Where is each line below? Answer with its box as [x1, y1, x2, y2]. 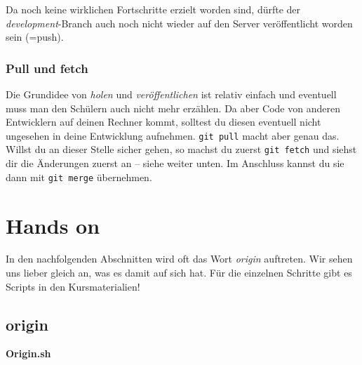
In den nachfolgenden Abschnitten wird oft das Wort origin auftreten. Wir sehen [6, 251, 353, 266]
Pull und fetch [6, 59, 88, 77]
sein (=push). [6, 29, 64, 44]
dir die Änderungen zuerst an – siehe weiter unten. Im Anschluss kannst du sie [6, 156, 344, 171]
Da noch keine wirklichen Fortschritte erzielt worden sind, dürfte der [6, 2, 301, 16]
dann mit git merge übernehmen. [6, 169, 152, 184]
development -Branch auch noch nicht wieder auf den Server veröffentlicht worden [6, 15, 353, 30]
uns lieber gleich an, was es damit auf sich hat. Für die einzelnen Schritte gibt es [6, 265, 352, 280]
